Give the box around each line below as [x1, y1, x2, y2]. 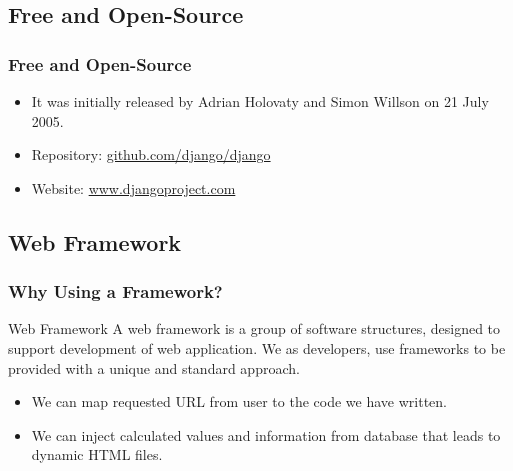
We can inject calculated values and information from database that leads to [31, 424, 501, 445]
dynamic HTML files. [31, 444, 163, 465]
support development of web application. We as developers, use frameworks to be [8, 337, 506, 358]
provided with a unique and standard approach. [8, 357, 300, 378]
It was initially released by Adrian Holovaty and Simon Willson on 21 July [31, 91, 489, 111]
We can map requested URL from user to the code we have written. [31, 391, 447, 412]
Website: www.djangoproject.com [31, 177, 236, 198]
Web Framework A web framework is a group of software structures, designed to [8, 318, 501, 339]
